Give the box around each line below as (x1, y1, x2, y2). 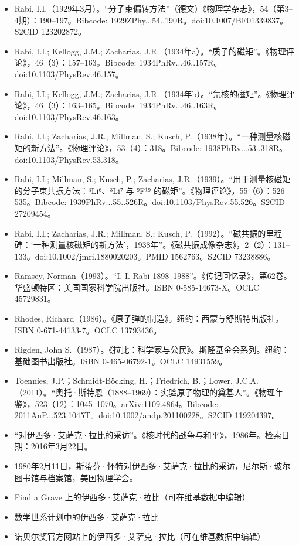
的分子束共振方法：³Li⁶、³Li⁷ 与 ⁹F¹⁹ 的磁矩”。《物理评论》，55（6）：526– (14, 184, 289, 196)
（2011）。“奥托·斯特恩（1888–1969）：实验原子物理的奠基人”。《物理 (14, 386, 275, 398)
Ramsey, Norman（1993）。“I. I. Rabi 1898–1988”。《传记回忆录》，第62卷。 (14, 269, 292, 282)
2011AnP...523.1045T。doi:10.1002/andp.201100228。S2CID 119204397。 (14, 409, 280, 421)
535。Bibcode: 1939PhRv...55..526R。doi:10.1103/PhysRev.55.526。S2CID (14, 196, 285, 208)
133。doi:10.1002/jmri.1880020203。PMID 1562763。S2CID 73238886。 (14, 250, 276, 262)
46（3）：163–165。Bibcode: (35, 99, 137, 111)
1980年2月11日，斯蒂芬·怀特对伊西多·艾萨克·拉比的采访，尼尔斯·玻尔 (14, 460, 291, 472)
